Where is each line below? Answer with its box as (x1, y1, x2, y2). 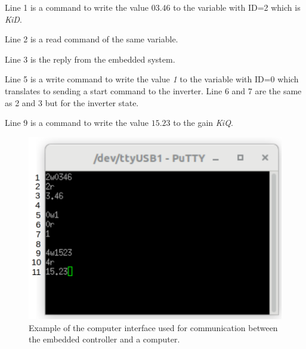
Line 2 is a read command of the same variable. (5, 33, 178, 45)
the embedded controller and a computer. (29, 333, 180, 345)
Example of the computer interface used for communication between (29, 321, 278, 333)
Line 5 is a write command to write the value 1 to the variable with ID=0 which (5, 73, 299, 85)
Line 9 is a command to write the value (5, 116, 149, 129)
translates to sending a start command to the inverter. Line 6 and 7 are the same (5, 84, 302, 97)
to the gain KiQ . (173, 116, 233, 129)
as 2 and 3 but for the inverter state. (5, 96, 139, 109)
